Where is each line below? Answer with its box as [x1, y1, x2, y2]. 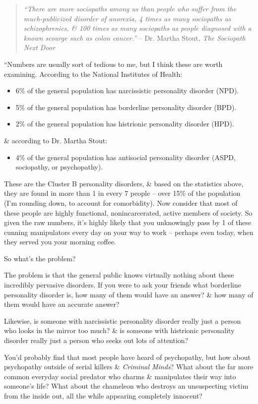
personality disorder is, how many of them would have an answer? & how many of [4, 289, 254, 299]
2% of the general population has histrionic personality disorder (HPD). [15, 118, 234, 129]
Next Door [23, 42, 55, 53]
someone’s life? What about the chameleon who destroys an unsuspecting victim [4, 381, 249, 391]
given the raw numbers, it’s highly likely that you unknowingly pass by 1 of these [4, 217, 252, 228]
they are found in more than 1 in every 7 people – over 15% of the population [4, 188, 241, 198]
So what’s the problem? [4, 253, 76, 263]
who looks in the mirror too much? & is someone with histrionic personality [4, 325, 235, 336]
